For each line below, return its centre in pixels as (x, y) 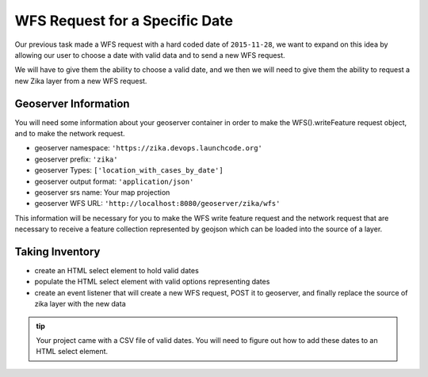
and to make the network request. (70, 134)
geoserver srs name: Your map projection (102, 192)
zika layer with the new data (80, 304)
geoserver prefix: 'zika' (76, 159)
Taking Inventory (57, 251)
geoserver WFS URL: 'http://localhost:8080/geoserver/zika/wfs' (157, 204)
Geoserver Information (72, 103)
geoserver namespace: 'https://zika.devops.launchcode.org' (149, 148)
